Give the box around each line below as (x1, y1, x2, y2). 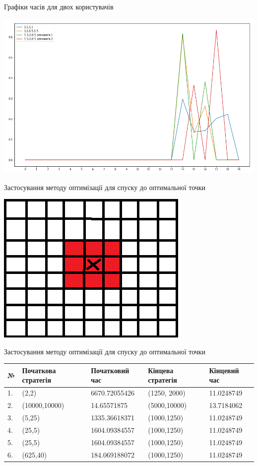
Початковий (91, 365, 129, 375)
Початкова (22, 365, 56, 375)
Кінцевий (209, 365, 239, 375)
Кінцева (148, 365, 174, 375)
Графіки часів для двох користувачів (4, 1, 114, 11)
